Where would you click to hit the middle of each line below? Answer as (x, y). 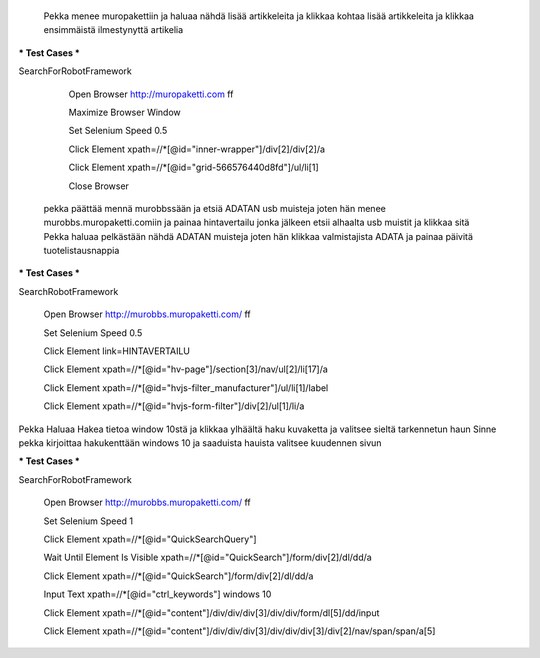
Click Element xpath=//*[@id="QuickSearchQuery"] (150, 539)
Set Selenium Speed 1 (88, 521)
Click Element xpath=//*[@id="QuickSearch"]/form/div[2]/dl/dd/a (178, 576)
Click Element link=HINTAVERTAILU (116, 351)
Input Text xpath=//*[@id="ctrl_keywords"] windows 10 (157, 594)
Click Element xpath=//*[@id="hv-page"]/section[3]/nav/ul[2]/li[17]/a (186, 369)
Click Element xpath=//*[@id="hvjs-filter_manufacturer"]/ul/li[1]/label (186, 387)
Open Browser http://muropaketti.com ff (151, 94)
